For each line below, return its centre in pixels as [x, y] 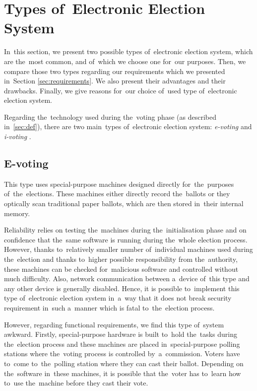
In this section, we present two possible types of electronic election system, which [128, 51]
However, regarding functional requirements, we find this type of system [114, 324]
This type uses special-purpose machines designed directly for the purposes [119, 184]
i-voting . [18, 136]
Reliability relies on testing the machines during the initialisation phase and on [125, 230]
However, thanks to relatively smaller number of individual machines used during [128, 249]
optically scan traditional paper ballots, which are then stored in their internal [124, 203]
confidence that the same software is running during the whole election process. [126, 239]
